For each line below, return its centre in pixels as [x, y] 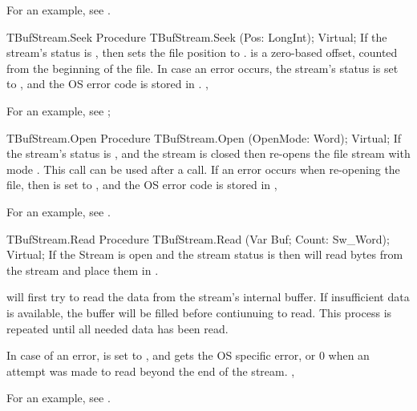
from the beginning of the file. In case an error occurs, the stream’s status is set [202, 68]
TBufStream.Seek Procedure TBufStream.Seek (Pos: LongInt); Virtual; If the [197, 36]
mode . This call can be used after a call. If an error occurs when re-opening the [203, 169]
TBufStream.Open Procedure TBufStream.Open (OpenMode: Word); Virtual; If [204, 137]
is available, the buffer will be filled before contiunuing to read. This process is [199, 312]
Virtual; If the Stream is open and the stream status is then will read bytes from [205, 254]
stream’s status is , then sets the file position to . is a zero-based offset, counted [202, 52]
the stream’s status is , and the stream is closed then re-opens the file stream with [208, 153]
